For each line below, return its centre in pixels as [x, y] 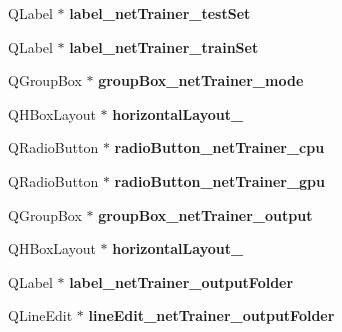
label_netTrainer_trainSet [164, 46]
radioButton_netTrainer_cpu [219, 147]
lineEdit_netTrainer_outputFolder [211, 315]
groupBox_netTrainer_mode [201, 80]
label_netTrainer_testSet [160, 13]
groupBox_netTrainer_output [205, 214]
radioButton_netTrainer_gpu [220, 180]
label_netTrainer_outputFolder [181, 281]
